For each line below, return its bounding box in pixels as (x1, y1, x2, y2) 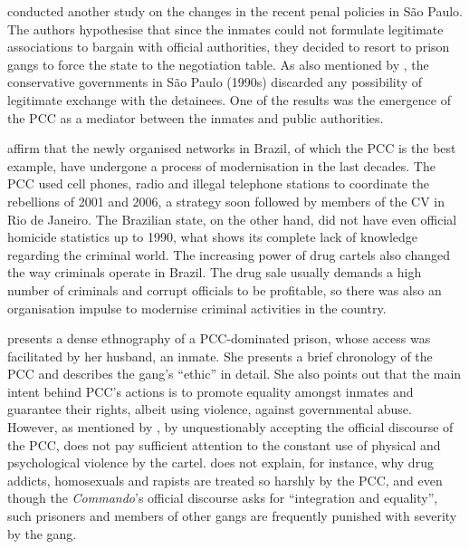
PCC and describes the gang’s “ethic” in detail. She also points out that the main (7, 364, 462, 383)
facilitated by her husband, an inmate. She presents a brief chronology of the (7, 346, 433, 365)
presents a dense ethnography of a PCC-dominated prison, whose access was (7, 329, 431, 348)
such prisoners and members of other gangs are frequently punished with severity (7, 506, 457, 525)
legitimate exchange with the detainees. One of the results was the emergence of (7, 90, 451, 109)
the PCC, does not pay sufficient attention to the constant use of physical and (7, 435, 441, 454)
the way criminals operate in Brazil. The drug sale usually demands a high (7, 263, 422, 282)
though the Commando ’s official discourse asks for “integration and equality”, (7, 488, 438, 507)
